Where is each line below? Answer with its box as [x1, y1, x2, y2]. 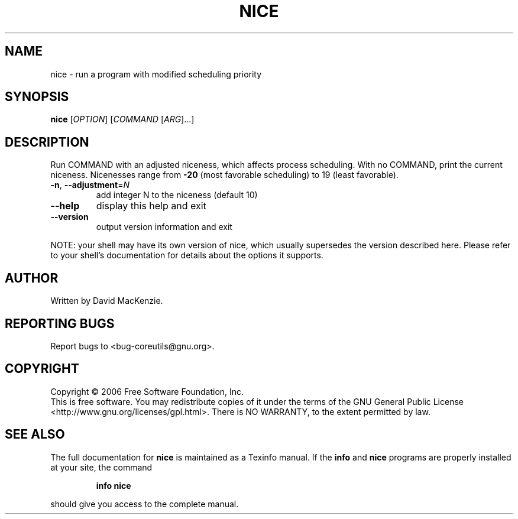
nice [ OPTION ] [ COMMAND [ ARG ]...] [50, 114, 195, 125]
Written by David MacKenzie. [50, 296, 163, 306]
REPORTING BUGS [5, 316, 115, 331]
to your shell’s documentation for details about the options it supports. [50, 250, 323, 261]
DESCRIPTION [5, 134, 89, 150]
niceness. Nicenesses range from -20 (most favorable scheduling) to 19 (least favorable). [50, 170, 399, 180]
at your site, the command [50, 462, 153, 472]
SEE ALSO [5, 427, 65, 442]
